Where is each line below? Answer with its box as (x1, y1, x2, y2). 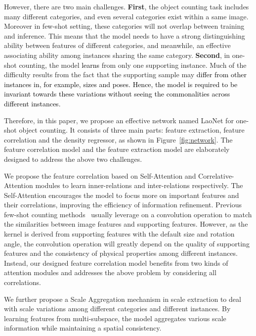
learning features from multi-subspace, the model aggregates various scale (4, 313, 226, 323)
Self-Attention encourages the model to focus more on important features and (4, 190, 239, 200)
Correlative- (198, 170, 234, 181)
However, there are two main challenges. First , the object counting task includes (4, 1, 249, 11)
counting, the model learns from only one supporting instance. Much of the (19, 59, 247, 70)
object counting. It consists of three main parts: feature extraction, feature (19, 125, 245, 135)
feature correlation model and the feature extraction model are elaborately (4, 144, 230, 154)
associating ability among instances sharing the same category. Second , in (4, 49, 230, 60)
